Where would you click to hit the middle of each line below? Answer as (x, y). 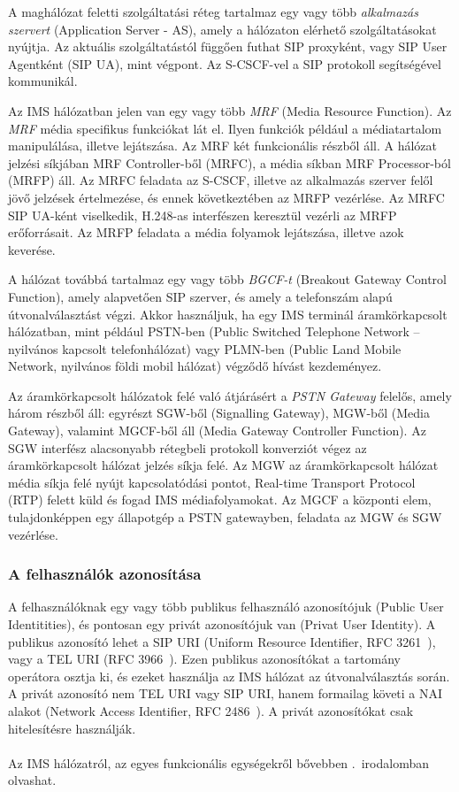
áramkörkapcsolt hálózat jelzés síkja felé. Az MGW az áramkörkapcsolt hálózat (223, 465)
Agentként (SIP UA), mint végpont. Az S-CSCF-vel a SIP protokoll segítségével (225, 63)
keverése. (32, 249)
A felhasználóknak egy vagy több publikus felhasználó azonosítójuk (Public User (226, 607)
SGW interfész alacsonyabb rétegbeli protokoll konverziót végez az (187, 447)
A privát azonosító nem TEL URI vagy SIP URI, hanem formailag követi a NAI (226, 693)
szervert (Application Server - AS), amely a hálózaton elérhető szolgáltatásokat (222, 29)
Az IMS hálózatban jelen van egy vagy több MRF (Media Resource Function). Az (230, 110)
